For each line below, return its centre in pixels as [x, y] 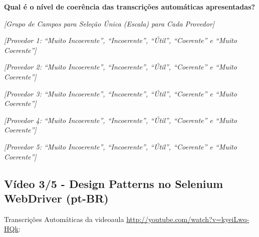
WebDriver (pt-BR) [56, 198]
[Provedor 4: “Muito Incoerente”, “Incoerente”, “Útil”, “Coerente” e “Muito [120, 120]
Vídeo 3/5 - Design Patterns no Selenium [114, 183]
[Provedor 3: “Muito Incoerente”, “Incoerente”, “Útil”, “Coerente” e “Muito [120, 93]
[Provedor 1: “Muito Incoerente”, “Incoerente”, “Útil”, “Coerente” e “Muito [120, 40]
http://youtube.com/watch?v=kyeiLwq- [188, 219]
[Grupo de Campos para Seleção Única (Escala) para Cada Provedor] [109, 23]
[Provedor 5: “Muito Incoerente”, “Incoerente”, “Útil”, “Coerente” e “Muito [120, 146]
